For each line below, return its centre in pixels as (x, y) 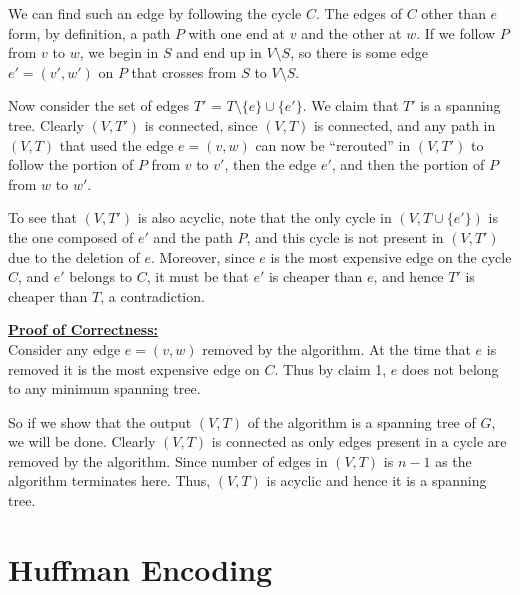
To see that (42, 217)
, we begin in (119, 52)
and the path (193, 236)
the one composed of (71, 236)
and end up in (219, 52)
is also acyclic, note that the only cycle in (264, 217)
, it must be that (197, 276)
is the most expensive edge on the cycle (391, 256)
